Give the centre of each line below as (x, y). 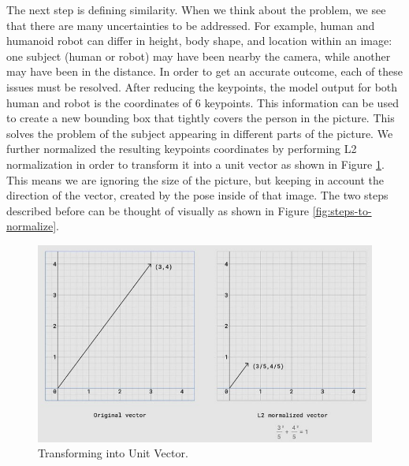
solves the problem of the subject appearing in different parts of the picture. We (200, 133)
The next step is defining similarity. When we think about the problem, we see (196, 9)
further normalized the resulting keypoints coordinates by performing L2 (182, 149)
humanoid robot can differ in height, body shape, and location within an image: (199, 41)
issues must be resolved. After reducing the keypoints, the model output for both (202, 86)
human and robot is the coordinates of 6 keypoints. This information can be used (203, 102)
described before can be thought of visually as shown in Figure (158, 210)
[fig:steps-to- (342, 210)
